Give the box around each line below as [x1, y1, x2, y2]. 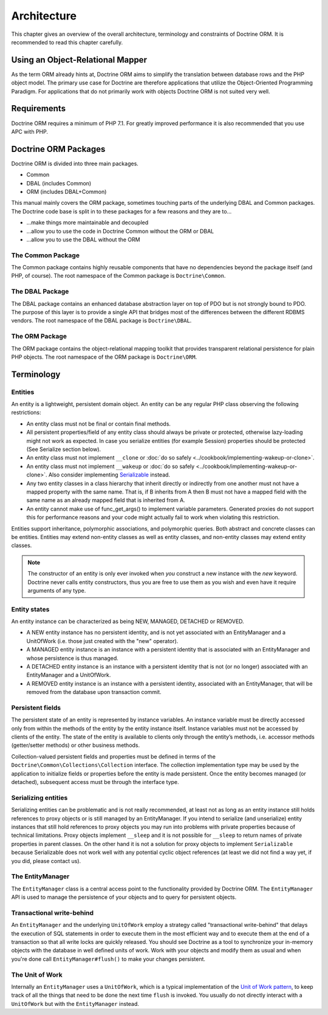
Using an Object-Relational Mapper [11, 55, 147, 65]
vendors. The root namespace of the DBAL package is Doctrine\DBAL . [11, 317, 192, 325]
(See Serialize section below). [26, 446, 101, 453]
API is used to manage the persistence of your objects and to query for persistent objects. [11, 893, 237, 901]
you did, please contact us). [11, 857, 81, 864]
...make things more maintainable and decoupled [26, 219, 149, 226]
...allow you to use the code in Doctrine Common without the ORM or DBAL [26, 227, 214, 235]
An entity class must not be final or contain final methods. [26, 420, 171, 427]
